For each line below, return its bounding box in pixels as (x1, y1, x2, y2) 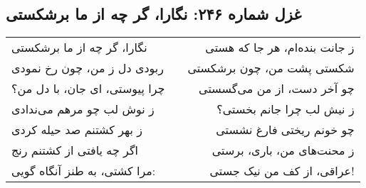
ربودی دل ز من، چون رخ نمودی (11, 60, 164, 77)
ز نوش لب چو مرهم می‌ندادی (11, 101, 155, 118)
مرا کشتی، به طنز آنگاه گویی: (11, 162, 156, 179)
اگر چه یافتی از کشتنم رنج (11, 142, 139, 159)
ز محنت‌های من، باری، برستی (211, 142, 355, 159)
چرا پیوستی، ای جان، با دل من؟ (11, 80, 165, 97)
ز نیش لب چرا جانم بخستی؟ (216, 101, 355, 118)
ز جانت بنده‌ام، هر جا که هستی (205, 39, 355, 56)
